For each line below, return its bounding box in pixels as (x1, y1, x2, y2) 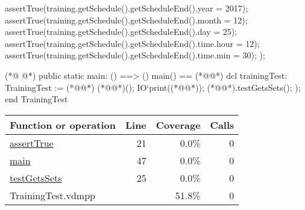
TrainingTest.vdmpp (10, 188, 95, 202)
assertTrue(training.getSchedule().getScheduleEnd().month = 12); (5, 13, 248, 26)
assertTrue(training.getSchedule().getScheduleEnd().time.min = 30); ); (5, 49, 265, 61)
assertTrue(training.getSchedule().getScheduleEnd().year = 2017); (5, 2, 248, 14)
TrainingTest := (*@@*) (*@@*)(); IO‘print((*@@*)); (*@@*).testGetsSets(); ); (5, 81, 301, 93)
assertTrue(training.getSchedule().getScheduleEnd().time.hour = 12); (5, 37, 260, 49)
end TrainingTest (5, 93, 68, 105)
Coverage (156, 117, 201, 132)
